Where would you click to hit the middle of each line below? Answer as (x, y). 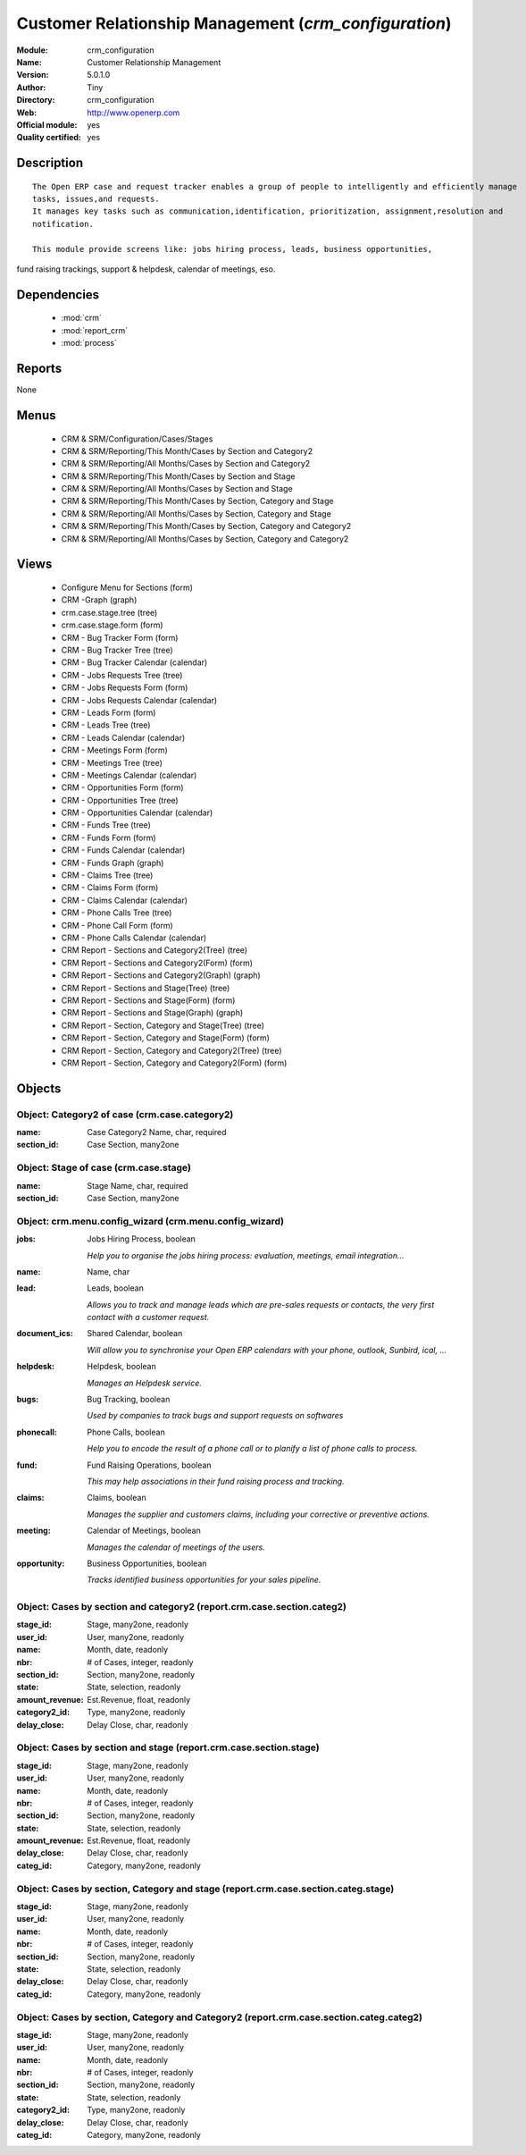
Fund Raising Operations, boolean (149, 1465)
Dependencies (58, 295)
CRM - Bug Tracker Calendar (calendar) (134, 662)
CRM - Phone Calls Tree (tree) (117, 913)
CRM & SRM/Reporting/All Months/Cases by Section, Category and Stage (196, 513)
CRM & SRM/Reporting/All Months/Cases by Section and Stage (177, 489)
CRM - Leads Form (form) (109, 712)
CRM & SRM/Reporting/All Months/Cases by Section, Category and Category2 (205, 539)
